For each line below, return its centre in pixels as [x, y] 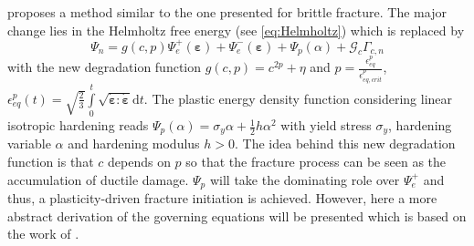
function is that [51, 162]
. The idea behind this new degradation [345, 143]
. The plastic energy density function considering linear [298, 98]
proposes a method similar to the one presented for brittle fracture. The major [227, 12]
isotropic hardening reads [78, 125]
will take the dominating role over [305, 179]
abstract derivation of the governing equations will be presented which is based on [237, 215]
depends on [139, 162]
